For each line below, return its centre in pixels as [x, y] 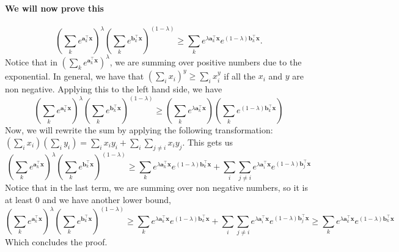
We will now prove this [54, 8]
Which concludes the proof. [56, 242]
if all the [240, 76]
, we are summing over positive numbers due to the [206, 61]
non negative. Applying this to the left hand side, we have [114, 89]
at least [19, 200]
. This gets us [208, 142]
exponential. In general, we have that [75, 76]
